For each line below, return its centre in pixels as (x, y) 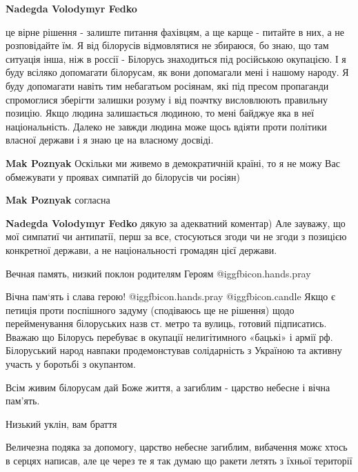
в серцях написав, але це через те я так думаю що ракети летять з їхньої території (179, 461)
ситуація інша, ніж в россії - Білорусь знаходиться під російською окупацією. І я (176, 58)
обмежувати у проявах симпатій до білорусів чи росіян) (123, 176)
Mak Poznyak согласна (58, 200)
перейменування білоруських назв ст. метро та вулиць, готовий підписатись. (166, 323)
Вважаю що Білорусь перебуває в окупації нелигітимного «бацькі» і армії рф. (169, 336)
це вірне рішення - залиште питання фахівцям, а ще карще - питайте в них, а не (175, 31)
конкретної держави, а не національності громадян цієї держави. (141, 249)
